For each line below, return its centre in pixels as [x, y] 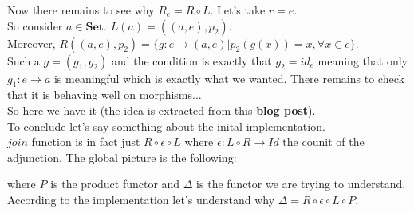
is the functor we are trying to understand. [301, 184]
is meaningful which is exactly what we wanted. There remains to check [229, 78]
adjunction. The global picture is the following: [122, 157]
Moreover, [32, 43]
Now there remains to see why [81, 10]
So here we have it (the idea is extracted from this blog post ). [162, 110]
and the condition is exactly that [191, 60]
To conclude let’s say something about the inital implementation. [166, 126]
